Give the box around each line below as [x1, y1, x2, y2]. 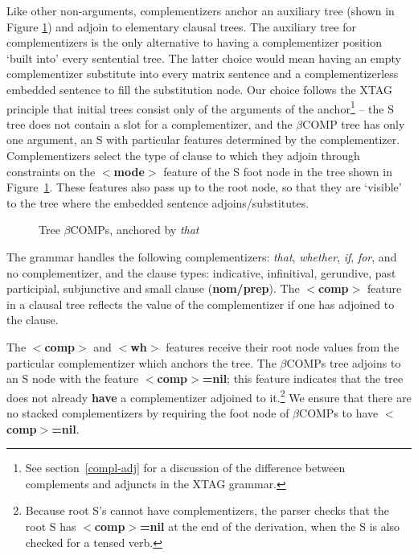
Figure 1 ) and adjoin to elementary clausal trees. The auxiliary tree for [6, 18, 356, 35]
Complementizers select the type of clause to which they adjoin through [6, 147, 360, 163]
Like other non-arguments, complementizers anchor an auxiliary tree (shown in [6, 2, 395, 18]
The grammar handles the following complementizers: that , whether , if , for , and [6, 248, 397, 265]
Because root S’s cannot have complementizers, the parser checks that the [25, 502, 389, 519]
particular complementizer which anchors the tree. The [6, 354, 277, 371]
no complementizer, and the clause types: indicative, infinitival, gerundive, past [6, 264, 396, 281]
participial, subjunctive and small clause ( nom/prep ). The [6, 280, 300, 297]
